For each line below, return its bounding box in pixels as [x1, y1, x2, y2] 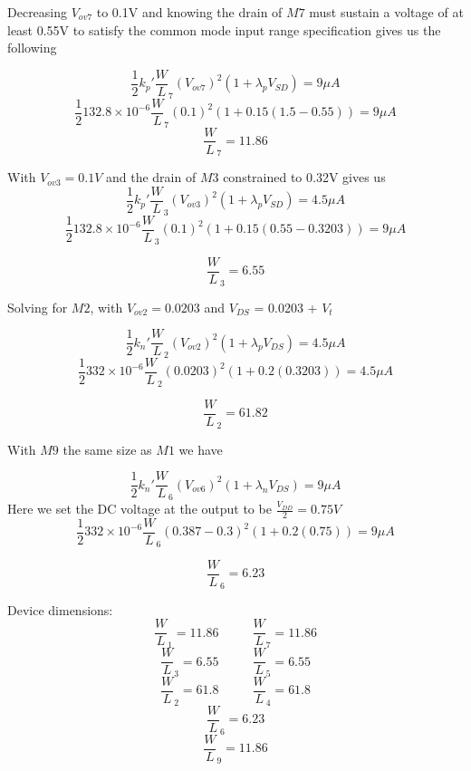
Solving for [7, 297, 68, 316]
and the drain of [105, 168, 197, 187]
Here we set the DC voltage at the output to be [7, 499, 272, 518]
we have [178, 439, 223, 458]
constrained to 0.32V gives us [223, 168, 386, 187]
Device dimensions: [7, 600, 113, 619]
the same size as [62, 439, 152, 458]
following [7, 38, 57, 57]
